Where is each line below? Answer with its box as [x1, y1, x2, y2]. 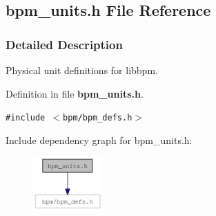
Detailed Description [6, 35, 123, 53]
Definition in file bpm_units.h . [6, 86, 144, 100]
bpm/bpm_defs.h [63, 113, 132, 123]
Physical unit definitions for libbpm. [6, 63, 158, 77]
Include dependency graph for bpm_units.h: [6, 132, 193, 147]
